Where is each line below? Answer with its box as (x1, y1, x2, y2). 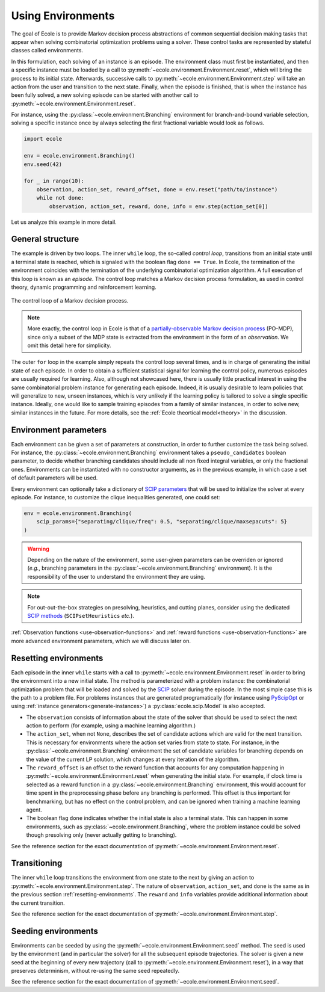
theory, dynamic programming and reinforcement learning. (11, 283, 156, 291)
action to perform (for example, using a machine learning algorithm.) (26, 722, 196, 729)
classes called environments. (11, 47, 84, 54)
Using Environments (11, 9, 115, 22)
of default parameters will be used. (11, 474, 98, 481)
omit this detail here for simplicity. (27, 342, 111, 349)
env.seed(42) (23, 161, 63, 168)
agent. (26, 806, 42, 813)
